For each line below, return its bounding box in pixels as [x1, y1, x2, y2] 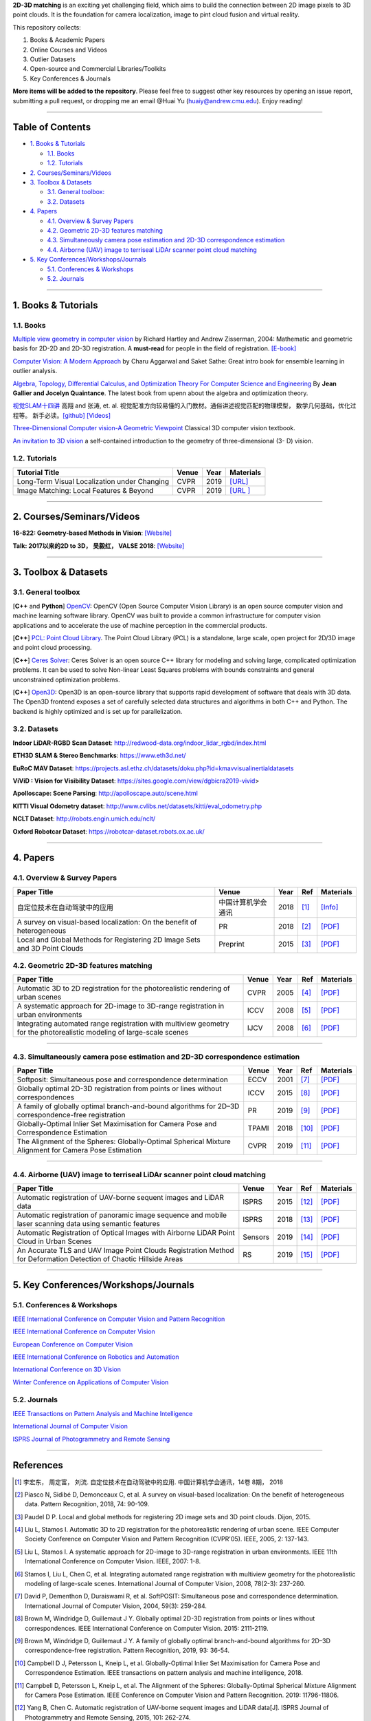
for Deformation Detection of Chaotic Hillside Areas [16, 1254, 183, 1263]
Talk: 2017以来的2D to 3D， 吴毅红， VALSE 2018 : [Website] [12, 541, 185, 550]
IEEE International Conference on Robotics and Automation [12, 1353, 179, 1361]
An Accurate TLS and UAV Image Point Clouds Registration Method [16, 1245, 234, 1255]
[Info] [320, 902, 339, 911]
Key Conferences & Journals [30, 74, 111, 83]
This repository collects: [12, 23, 82, 31]
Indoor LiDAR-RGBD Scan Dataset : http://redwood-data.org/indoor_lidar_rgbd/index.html [12, 739, 267, 747]
